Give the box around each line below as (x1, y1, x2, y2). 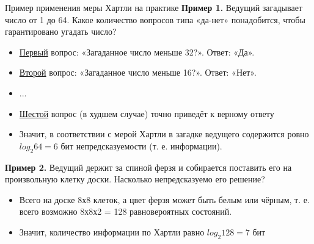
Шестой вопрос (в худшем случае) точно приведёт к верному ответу (19, 107, 274, 120)
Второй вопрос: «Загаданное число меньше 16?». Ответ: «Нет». (19, 66, 257, 79)
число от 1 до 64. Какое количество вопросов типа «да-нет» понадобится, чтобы (5, 13, 305, 26)
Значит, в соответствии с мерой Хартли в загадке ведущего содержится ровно (19, 127, 309, 140)
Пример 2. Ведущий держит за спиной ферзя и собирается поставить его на (5, 160, 292, 173)
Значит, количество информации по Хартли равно (19, 225, 205, 238)
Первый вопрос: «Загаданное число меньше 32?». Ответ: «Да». (19, 45, 255, 58)
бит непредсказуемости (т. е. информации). (60, 139, 222, 152)
